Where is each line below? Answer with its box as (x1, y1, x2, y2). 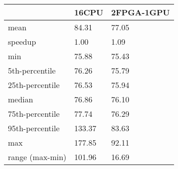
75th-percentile (8, 108, 60, 119)
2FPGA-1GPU (111, 6, 170, 18)
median (8, 93, 33, 105)
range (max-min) (8, 151, 66, 163)
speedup (8, 36, 36, 47)
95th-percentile (8, 122, 60, 134)
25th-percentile (8, 79, 60, 90)
